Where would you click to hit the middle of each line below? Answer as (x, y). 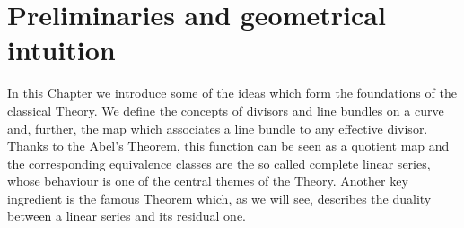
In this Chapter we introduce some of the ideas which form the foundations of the (232, 93)
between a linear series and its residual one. (127, 216)
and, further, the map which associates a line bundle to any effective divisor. (218, 128)
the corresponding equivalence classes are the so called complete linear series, (219, 163)
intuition (61, 50)
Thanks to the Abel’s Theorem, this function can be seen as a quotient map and (228, 146)
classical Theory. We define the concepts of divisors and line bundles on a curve (226, 110)
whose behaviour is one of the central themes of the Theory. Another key (208, 181)
